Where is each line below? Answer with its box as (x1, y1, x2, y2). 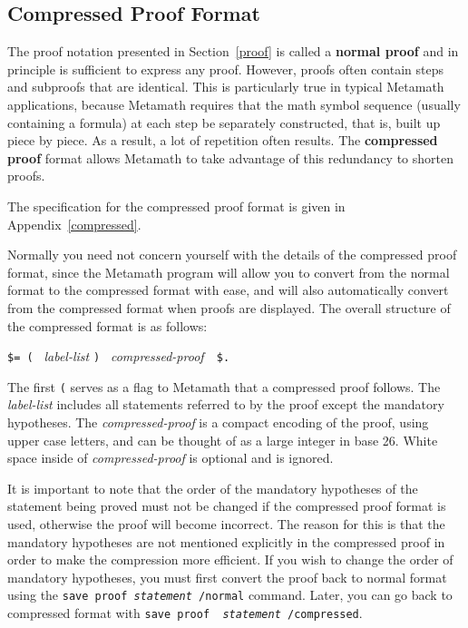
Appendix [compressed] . (7, 214, 141, 233)
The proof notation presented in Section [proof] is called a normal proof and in (7, 42, 459, 61)
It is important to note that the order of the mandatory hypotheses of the (7, 478, 418, 497)
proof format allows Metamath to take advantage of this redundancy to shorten (7, 148, 454, 167)
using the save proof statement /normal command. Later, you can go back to (7, 585, 453, 604)
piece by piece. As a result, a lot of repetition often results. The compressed (7, 131, 438, 150)
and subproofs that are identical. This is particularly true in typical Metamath (7, 77, 444, 96)
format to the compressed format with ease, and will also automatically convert (7, 280, 449, 299)
